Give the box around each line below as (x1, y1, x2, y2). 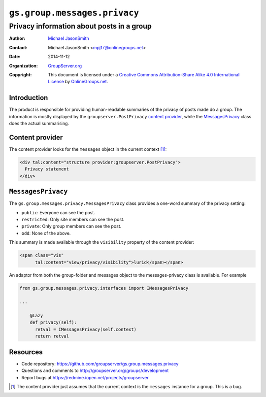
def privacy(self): (30, 320, 77, 325)
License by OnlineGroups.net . (48, 79, 108, 85)
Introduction (9, 94, 48, 102)
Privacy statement (25, 166, 69, 172)
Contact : (9, 44, 28, 50)
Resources (9, 348, 43, 356)
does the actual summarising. (9, 121, 69, 127)
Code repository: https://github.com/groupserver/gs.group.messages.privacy (21, 361, 179, 366)
